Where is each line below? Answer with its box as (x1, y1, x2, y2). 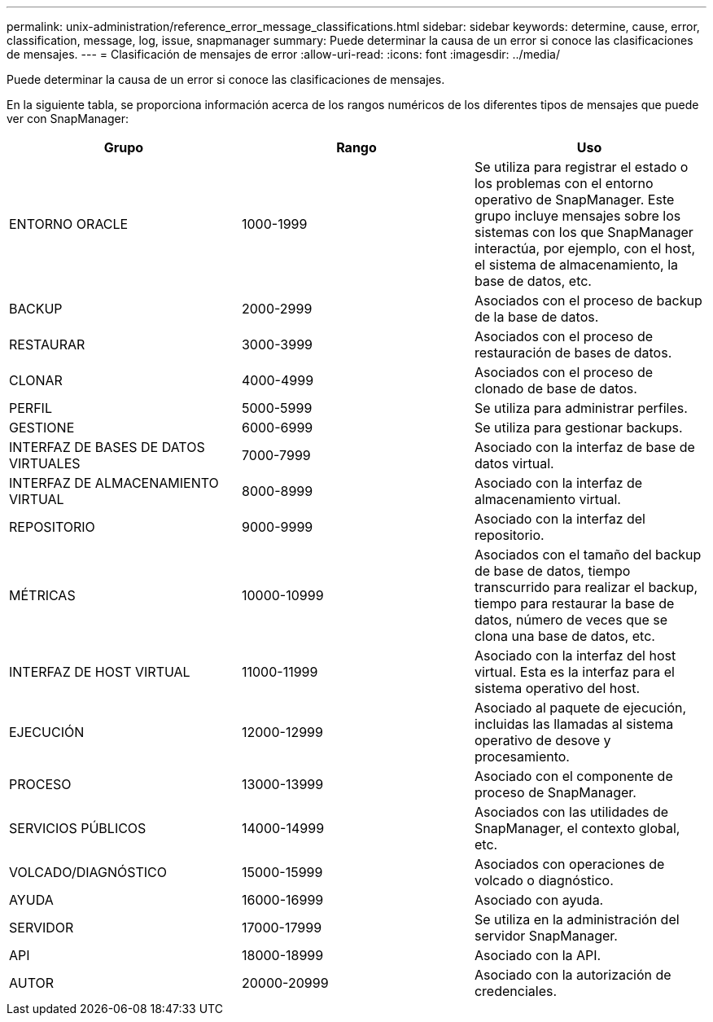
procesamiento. (474, 748, 570, 765)
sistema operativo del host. (474, 680, 641, 696)
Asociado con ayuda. (474, 892, 604, 908)
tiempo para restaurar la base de (474, 595, 675, 612)
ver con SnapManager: (7, 112, 129, 125)
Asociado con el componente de (474, 768, 673, 784)
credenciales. (474, 983, 558, 999)
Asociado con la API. (474, 947, 601, 963)
